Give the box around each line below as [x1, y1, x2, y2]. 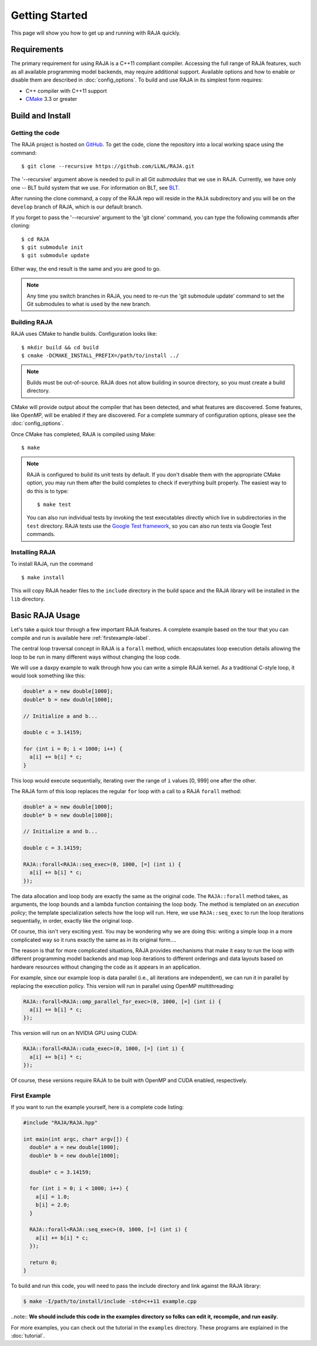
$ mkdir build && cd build [21, 344, 99, 350]
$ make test [37, 501, 72, 508]
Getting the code [11, 129, 60, 137]
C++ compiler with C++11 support [25, 87, 107, 94]
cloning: [11, 222, 31, 229]
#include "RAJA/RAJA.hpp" [23, 1119, 98, 1126]
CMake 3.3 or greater [25, 96, 77, 103]
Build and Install [11, 110, 71, 120]
